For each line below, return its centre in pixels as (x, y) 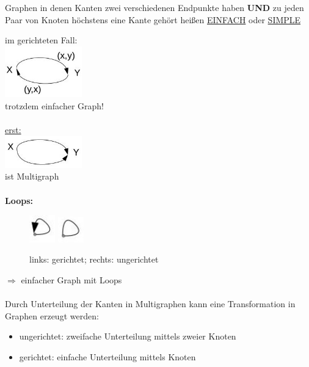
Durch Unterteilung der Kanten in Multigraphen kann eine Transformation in (150, 304)
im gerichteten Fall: (41, 40)
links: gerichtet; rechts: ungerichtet (94, 259)
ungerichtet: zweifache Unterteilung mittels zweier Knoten (128, 336)
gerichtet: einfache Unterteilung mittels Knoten (107, 356)
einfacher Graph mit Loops (71, 279)
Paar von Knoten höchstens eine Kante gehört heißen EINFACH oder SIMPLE (153, 19)
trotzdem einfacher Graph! (55, 105)
